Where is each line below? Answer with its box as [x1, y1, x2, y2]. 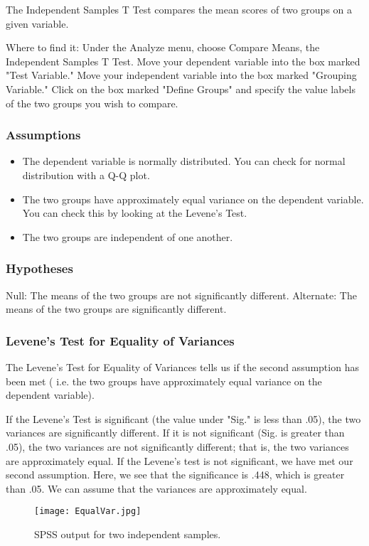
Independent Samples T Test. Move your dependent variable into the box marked [6, 53, 360, 68]
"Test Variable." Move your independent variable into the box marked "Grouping [6, 68, 357, 82]
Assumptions [6, 126, 81, 144]
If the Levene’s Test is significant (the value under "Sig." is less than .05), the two [6, 411, 361, 426]
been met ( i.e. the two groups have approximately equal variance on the [6, 373, 322, 388]
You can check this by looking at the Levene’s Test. [22, 205, 247, 220]
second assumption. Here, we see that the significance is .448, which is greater [6, 467, 345, 482]
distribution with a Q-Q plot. [22, 167, 150, 182]
